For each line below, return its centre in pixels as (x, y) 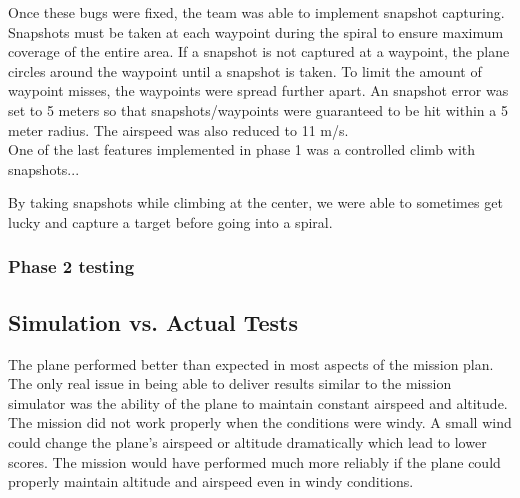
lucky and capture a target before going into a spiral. (170, 221)
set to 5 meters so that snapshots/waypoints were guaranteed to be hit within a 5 (258, 109)
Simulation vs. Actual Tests (153, 321)
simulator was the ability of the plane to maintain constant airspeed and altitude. (258, 402)
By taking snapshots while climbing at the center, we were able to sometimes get (255, 202)
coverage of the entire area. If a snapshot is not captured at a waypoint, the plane (259, 51)
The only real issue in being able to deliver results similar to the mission (230, 383)
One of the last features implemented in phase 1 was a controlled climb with (242, 149)
